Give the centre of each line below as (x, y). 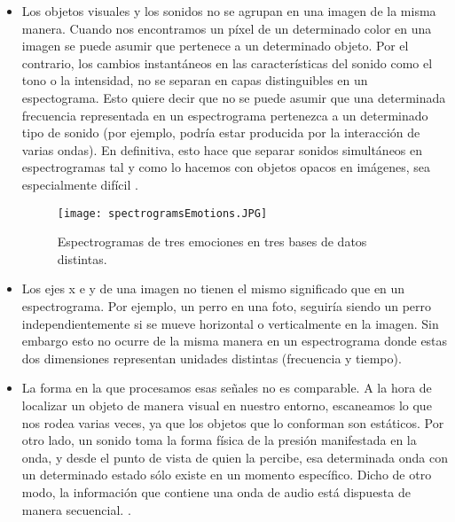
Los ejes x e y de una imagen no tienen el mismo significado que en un (213, 288)
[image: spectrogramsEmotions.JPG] (162, 213)
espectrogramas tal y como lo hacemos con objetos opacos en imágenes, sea (226, 167)
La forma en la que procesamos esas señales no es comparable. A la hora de (227, 388)
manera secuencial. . (76, 509)
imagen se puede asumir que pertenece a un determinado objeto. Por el (215, 46)
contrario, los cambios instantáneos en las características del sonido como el (227, 62)
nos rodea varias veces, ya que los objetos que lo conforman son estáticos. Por (233, 422)
